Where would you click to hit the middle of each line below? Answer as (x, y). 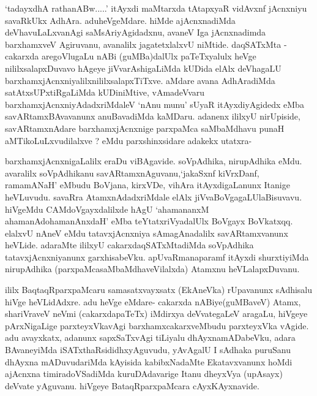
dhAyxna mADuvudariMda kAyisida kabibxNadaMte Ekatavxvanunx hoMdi (149, 361)
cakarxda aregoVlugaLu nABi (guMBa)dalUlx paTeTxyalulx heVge (131, 56)
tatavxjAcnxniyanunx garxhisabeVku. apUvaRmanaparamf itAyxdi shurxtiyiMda (157, 257)
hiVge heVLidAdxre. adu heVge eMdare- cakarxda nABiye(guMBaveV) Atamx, (153, 301)
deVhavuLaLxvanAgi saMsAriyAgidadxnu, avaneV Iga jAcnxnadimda (136, 32)
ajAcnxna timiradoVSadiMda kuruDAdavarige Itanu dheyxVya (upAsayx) (144, 374)
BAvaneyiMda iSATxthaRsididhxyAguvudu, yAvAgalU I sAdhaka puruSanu (148, 350)
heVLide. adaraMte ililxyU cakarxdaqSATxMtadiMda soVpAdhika (129, 245)
